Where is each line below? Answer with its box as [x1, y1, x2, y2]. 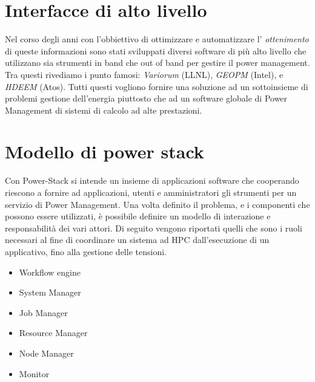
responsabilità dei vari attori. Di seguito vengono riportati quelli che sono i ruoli [5, 221, 302, 234]
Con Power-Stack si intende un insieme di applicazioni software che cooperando [5, 174, 299, 187]
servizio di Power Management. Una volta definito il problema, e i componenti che [5, 198, 310, 210]
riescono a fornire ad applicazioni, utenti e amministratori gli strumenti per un [5, 186, 297, 198]
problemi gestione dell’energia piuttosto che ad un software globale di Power [5, 92, 288, 105]
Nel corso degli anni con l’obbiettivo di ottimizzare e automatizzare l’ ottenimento [5, 33, 309, 45]
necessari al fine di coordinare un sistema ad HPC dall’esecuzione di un [5, 233, 270, 246]
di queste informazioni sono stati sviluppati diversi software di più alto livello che [5, 44, 307, 57]
